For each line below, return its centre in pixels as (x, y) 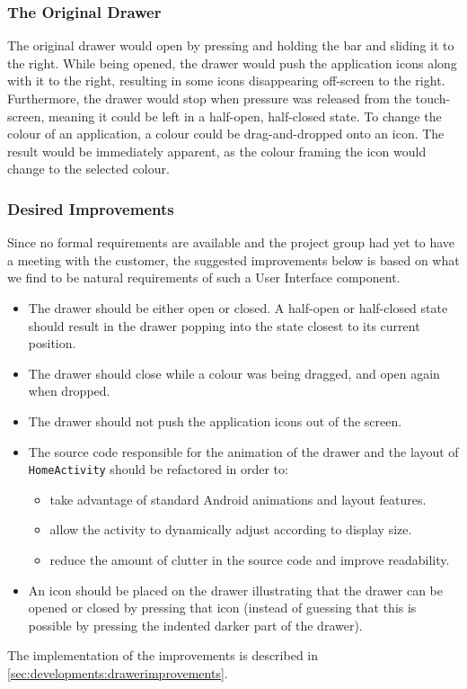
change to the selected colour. (88, 169)
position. (52, 343)
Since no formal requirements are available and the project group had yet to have (231, 242)
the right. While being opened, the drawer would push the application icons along (232, 63)
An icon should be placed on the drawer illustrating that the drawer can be (235, 590)
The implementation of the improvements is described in (163, 655)
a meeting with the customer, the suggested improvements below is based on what (233, 259)
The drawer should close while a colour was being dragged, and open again (234, 373)
